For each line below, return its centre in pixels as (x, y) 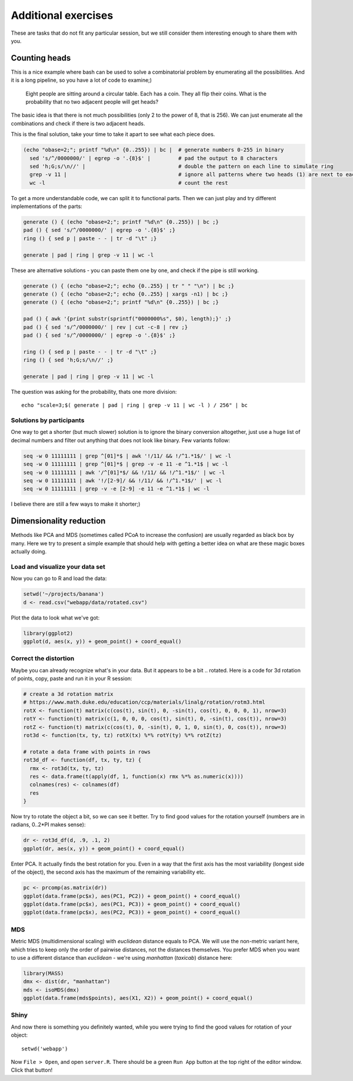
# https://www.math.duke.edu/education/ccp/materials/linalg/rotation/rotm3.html (144, 702)
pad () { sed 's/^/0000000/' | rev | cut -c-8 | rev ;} (106, 327)
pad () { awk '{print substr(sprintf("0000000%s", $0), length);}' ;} (127, 319)
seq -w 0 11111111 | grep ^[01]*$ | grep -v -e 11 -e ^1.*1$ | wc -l (126, 464)
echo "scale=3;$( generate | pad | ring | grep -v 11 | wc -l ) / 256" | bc (135, 405)
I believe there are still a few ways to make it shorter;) (76, 504)
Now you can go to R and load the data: (59, 578)
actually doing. (29, 552)
